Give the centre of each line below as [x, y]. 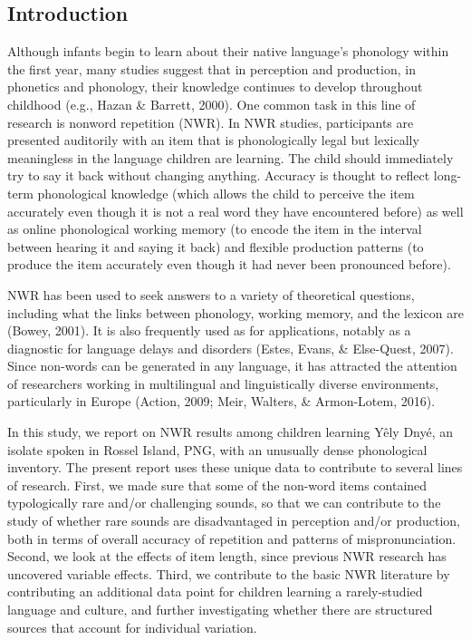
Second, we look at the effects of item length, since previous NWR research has [227, 556]
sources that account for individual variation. [132, 627]
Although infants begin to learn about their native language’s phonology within [228, 51]
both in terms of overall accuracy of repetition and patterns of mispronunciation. [232, 538]
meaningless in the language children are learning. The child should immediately [231, 157]
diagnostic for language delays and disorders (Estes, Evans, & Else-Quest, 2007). [231, 348]
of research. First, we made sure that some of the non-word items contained [217, 485]
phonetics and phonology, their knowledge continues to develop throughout [215, 87]
